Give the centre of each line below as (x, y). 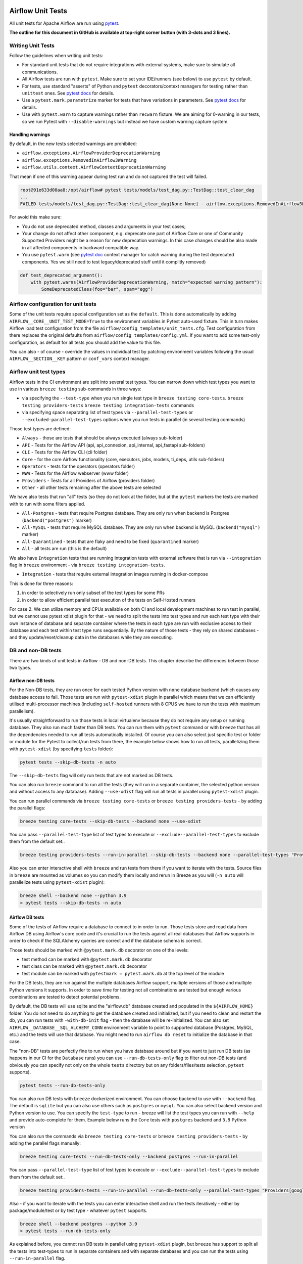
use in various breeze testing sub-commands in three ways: (75, 389)
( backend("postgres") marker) (57, 520)
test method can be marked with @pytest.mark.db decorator (87, 959)
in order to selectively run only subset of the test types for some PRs (93, 593)
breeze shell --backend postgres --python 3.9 (79, 1224)
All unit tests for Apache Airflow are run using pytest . (64, 23)
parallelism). (22, 711)
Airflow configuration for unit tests (53, 304)
